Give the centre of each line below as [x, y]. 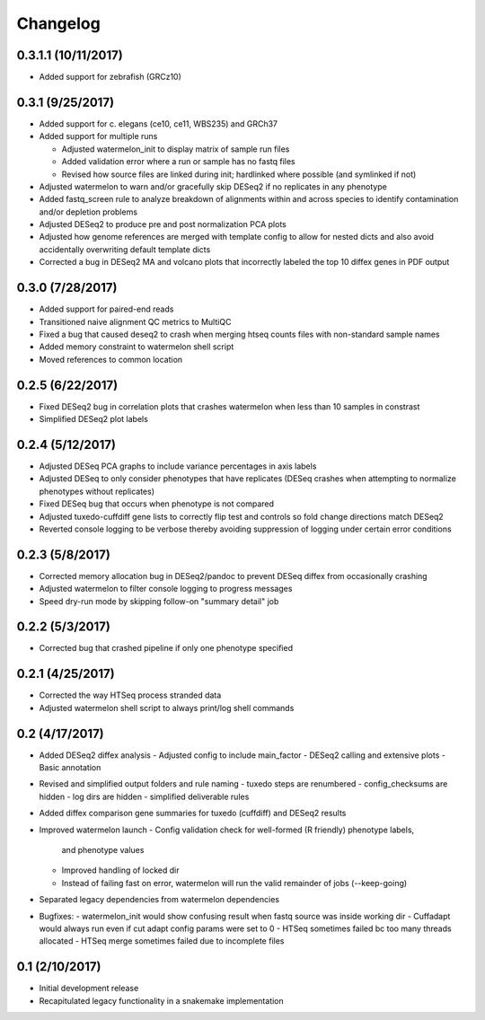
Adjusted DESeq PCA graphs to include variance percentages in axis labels [178, 466]
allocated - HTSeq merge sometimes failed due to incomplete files [162, 941]
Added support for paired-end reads [106, 309]
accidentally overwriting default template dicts [125, 249]
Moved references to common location [111, 359]
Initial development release [89, 989]
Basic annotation [70, 768]
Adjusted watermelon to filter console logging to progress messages [166, 589]
